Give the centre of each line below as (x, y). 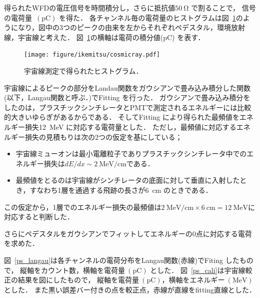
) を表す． (188, 37)
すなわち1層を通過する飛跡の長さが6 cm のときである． (121, 190)
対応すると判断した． (39, 217)
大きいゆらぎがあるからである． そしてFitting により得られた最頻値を (125, 117)
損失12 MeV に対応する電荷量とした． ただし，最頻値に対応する (130, 127)
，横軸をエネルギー (193, 280)
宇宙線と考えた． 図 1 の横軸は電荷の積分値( (90, 37)
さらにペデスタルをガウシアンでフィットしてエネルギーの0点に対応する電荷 (128, 233)
